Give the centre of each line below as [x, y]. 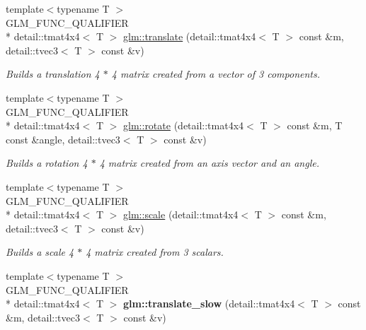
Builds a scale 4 [40, 252]
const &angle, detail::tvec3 [63, 139]
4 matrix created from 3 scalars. [155, 252]
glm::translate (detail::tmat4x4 [190, 36]
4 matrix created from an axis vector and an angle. [209, 163]
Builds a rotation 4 [47, 163]
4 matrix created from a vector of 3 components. [216, 74]
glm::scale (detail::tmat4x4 [181, 214]
